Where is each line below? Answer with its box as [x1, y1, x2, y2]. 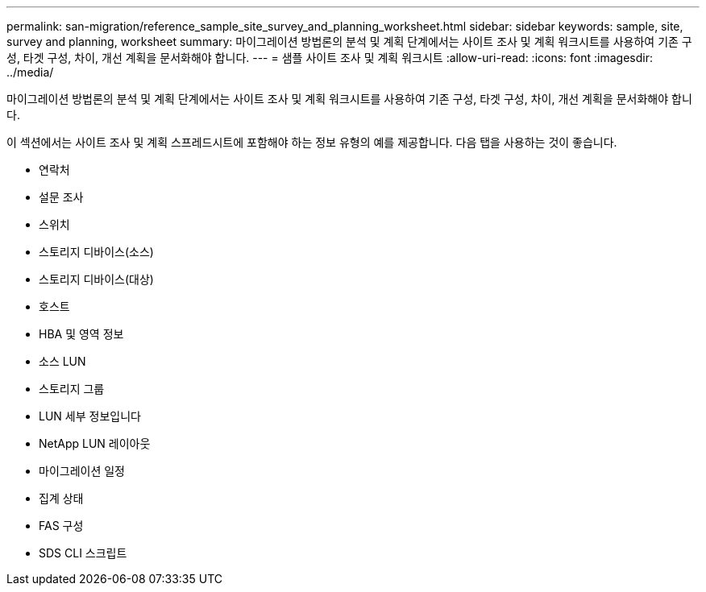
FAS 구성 [39, 519, 84, 532]
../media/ [6, 65, 54, 79]
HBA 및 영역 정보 [39, 327, 124, 341]
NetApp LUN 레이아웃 [39, 437, 151, 450]
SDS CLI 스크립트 [39, 546, 127, 560]
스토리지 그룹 [39, 382, 105, 395]
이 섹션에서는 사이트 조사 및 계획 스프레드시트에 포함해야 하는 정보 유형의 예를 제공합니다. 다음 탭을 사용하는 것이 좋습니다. [6, 135, 617, 149]
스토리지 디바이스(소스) [39, 245, 154, 259]
